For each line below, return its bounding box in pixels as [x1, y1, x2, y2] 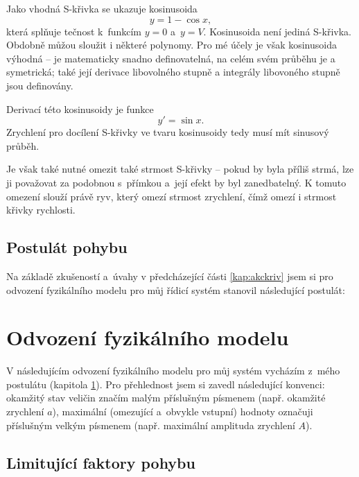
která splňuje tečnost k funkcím [6, 24, 142, 38]
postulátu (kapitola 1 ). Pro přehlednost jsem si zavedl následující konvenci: [6, 376, 325, 391]
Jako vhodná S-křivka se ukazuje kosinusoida [6, 1, 198, 15]
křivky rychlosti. [6, 202, 76, 217]
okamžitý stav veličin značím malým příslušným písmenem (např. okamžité [6, 390, 326, 405]
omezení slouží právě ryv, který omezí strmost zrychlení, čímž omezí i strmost [6, 189, 337, 203]
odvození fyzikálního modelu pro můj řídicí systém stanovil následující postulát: [6, 282, 345, 297]
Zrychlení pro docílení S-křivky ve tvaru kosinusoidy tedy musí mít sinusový [6, 125, 329, 139]
